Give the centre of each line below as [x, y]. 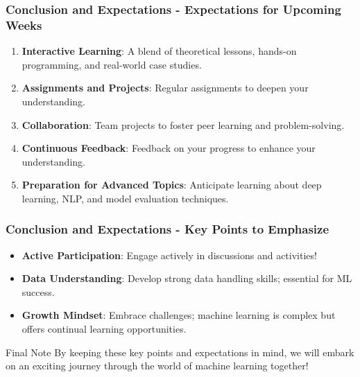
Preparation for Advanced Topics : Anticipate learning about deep [172, 185]
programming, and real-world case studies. [112, 64]
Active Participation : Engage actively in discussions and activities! [169, 255]
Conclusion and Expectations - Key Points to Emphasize [168, 229]
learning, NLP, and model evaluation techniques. [125, 198]
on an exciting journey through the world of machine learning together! [157, 366]
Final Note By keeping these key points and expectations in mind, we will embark [180, 352]
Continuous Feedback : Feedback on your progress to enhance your [169, 148]
